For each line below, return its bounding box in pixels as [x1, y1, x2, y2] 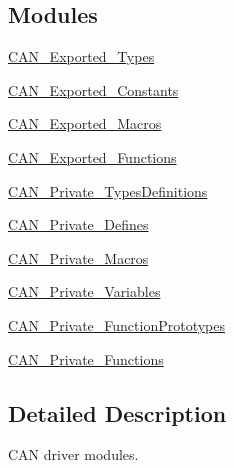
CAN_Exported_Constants [8, 79, 179, 100]
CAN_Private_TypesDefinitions [8, 180, 208, 201]
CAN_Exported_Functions [8, 146, 177, 167]
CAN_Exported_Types [8, 46, 155, 67]
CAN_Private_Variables [8, 281, 161, 302]
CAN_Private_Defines [8, 214, 149, 235]
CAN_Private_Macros [8, 247, 149, 268]
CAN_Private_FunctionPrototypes [8, 314, 225, 335]
